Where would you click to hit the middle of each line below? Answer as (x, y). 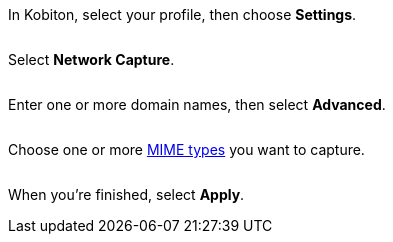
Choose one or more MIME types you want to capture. (186, 149)
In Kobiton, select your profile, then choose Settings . (182, 14)
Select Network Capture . (91, 59)
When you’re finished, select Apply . (126, 194)
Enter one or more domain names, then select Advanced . (197, 104)
